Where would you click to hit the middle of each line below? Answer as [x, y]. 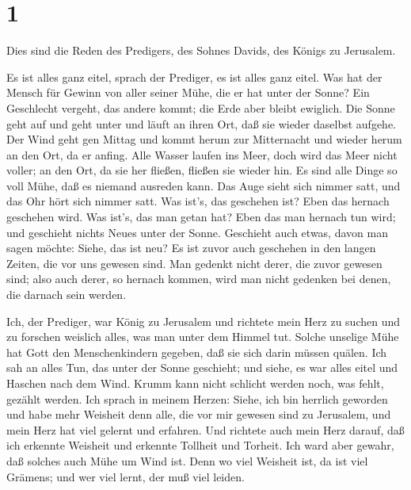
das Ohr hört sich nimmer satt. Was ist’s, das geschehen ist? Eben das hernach [198, 201]
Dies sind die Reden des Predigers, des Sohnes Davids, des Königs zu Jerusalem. [201, 50]
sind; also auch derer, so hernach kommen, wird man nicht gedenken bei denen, [199, 279]
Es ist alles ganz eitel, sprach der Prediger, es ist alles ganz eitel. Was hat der [194, 77]
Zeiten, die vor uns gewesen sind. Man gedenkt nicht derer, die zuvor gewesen [194, 263]
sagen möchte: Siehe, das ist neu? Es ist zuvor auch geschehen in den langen [191, 248]
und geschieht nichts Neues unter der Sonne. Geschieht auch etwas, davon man [197, 232]
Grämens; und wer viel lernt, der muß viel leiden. [126, 476]
